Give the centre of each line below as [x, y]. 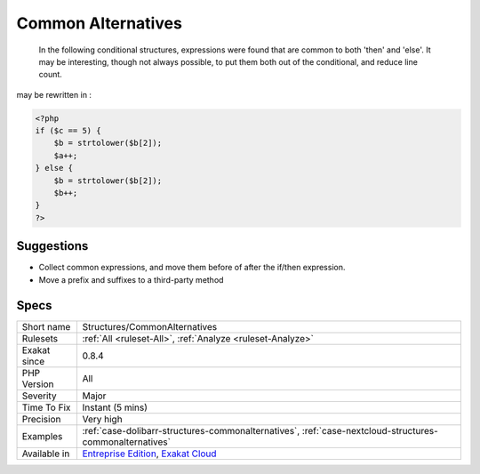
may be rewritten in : [54, 94]
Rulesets [40, 338]
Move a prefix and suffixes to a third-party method [131, 279]
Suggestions [52, 246]
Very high [103, 419]
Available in [46, 454]
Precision [41, 419]
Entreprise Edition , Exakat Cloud [149, 454]
